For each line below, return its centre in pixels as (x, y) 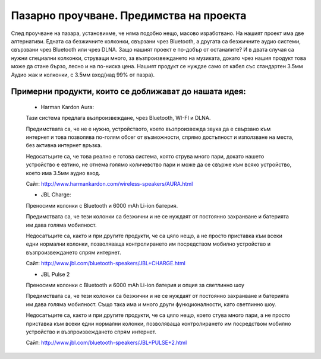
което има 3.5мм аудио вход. (63, 173)
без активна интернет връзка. (64, 145)
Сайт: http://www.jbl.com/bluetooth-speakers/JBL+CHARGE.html (106, 263)
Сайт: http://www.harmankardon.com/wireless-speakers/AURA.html (109, 184)
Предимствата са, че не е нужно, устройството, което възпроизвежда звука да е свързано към (148, 129)
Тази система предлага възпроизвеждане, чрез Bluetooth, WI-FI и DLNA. (118, 118)
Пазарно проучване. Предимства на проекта (129, 15)
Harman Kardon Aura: (67, 107)
